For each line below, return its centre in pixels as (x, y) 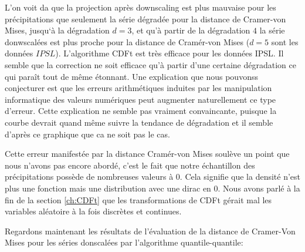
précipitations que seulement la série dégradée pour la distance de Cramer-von (145, 19)
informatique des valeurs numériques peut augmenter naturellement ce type (140, 99)
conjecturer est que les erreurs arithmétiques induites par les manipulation (138, 88)
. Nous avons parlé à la (259, 188)
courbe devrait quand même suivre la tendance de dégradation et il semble (139, 122)
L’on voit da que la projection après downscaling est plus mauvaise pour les (140, 7)
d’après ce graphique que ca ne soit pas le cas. (87, 134)
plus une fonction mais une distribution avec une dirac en (108, 188)
